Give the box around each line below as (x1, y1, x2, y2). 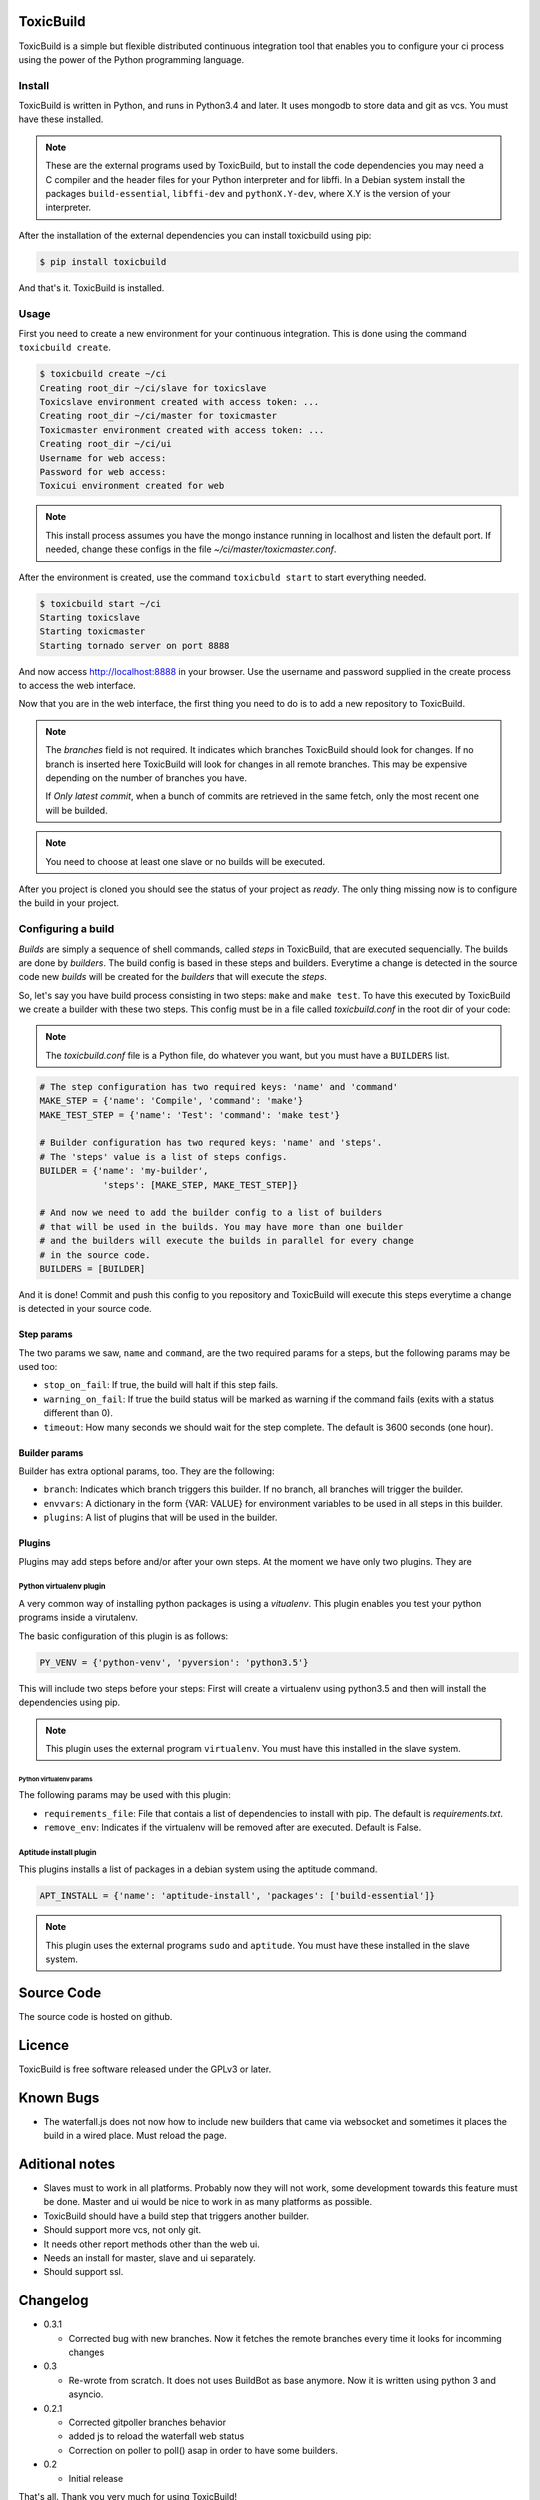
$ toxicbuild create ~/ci (39, 368, 167, 380)
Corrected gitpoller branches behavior (68, 2416, 227, 2429)
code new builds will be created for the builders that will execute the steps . (18, 971, 327, 983)
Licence (18, 2036, 70, 2054)
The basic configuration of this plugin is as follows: (18, 1630, 229, 1642)
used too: (18, 1361, 58, 1373)
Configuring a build (18, 922, 115, 936)
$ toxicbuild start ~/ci (39, 598, 162, 609)
